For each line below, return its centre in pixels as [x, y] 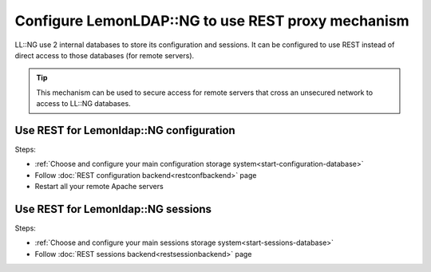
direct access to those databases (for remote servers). [105, 55]
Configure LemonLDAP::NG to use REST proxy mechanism [212, 21]
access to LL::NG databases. [83, 104]
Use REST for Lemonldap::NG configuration [125, 130]
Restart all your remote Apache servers [99, 187]
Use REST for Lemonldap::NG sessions [113, 209]
